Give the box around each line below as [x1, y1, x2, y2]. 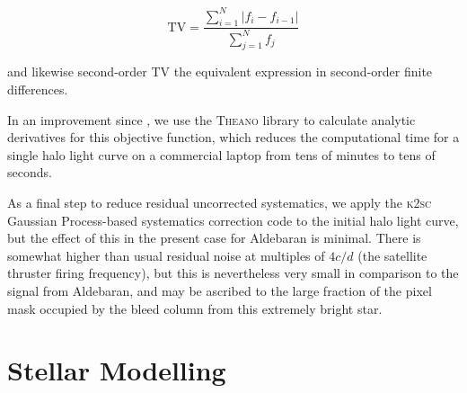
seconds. [7, 163, 52, 182]
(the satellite [357, 246, 427, 264]
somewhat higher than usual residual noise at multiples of [7, 246, 325, 264]
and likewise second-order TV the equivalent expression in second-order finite [7, 62, 433, 81]
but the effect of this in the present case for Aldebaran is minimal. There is [7, 228, 421, 247]
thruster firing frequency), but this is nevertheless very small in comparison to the [7, 263, 459, 282]
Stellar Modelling [7, 352, 226, 389]
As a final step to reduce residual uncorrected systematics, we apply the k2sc [7, 193, 432, 212]
